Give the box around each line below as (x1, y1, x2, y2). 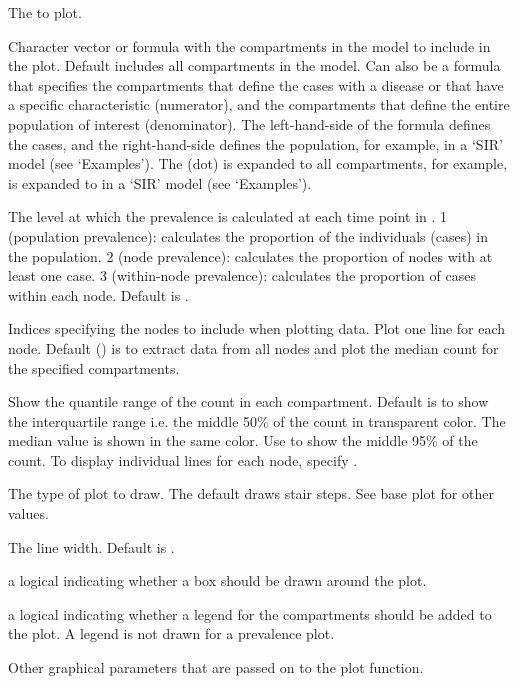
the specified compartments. (8, 357, 180, 378)
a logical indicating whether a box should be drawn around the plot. (8, 570, 427, 591)
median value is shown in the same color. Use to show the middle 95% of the (8, 430, 478, 451)
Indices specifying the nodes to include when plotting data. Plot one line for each (8, 318, 506, 339)
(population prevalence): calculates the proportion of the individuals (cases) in (8, 225, 488, 246)
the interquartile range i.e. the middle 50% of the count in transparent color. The (8, 410, 506, 431)
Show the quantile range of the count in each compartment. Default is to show (8, 391, 489, 412)
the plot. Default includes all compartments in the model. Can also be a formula (8, 55, 501, 76)
